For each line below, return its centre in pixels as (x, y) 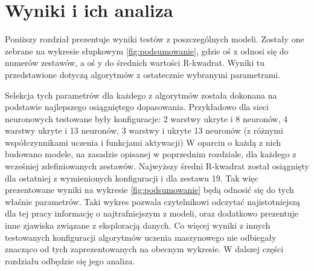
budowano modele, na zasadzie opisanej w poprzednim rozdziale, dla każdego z (151, 154)
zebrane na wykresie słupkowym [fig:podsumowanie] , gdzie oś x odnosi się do (147, 51)
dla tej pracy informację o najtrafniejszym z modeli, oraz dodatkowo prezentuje (152, 213)
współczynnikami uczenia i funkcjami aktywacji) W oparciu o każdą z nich (143, 142)
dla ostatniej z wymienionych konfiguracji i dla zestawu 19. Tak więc (132, 178)
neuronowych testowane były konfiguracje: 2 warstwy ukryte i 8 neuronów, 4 (146, 118)
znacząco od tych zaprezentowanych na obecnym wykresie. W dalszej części (144, 249)
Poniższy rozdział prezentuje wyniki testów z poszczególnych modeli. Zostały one (155, 39)
